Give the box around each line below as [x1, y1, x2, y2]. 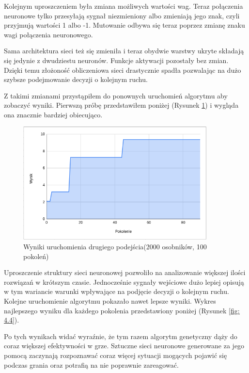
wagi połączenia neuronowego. [4, 29, 93, 39]
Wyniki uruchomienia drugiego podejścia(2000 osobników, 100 [23, 242, 207, 252]
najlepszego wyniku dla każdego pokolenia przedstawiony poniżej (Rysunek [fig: [4, 305, 240, 315]
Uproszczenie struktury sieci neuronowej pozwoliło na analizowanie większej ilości [4, 267, 246, 277]
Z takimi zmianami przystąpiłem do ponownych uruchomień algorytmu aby [4, 90, 228, 100]
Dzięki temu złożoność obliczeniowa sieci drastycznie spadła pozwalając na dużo [4, 65, 241, 75]
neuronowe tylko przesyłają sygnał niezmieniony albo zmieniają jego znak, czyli [4, 10, 240, 20]
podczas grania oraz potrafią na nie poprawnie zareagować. [4, 359, 179, 370]
